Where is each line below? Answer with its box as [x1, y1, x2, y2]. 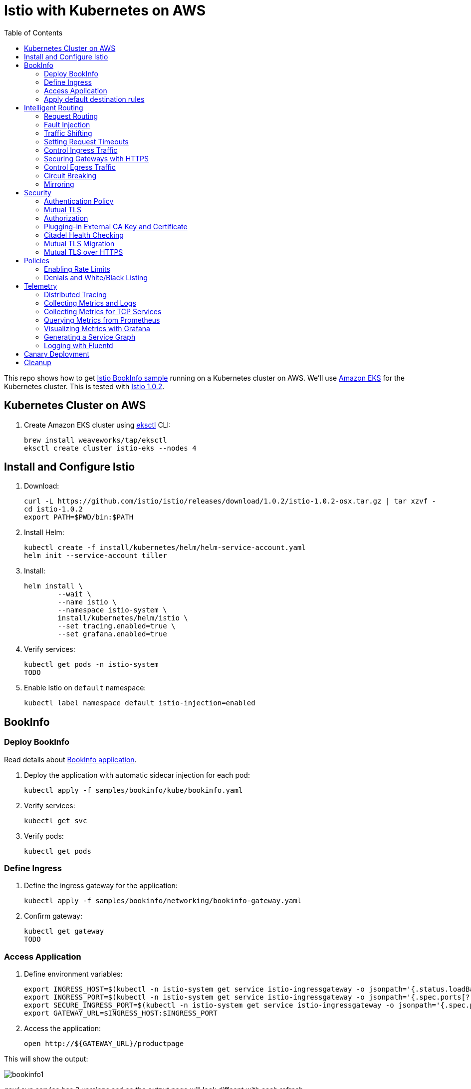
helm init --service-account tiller [24, 551, 167, 560]
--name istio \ [57, 598, 117, 606]
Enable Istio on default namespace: [24, 683, 146, 692]
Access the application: [24, 1024, 101, 1033]
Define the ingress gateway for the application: [24, 881, 178, 890]
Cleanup [24, 358, 51, 367]
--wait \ [57, 590, 91, 598]
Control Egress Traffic [44, 162, 116, 171]
